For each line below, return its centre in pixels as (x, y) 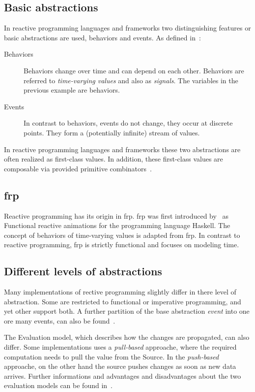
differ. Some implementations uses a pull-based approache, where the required (120, 347)
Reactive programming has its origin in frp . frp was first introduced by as (116, 215)
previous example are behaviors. (72, 90)
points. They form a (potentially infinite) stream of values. (112, 132)
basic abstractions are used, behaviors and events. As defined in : (102, 37)
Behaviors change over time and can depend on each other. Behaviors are (134, 70)
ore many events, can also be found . (60, 320)
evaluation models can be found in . (58, 385)
